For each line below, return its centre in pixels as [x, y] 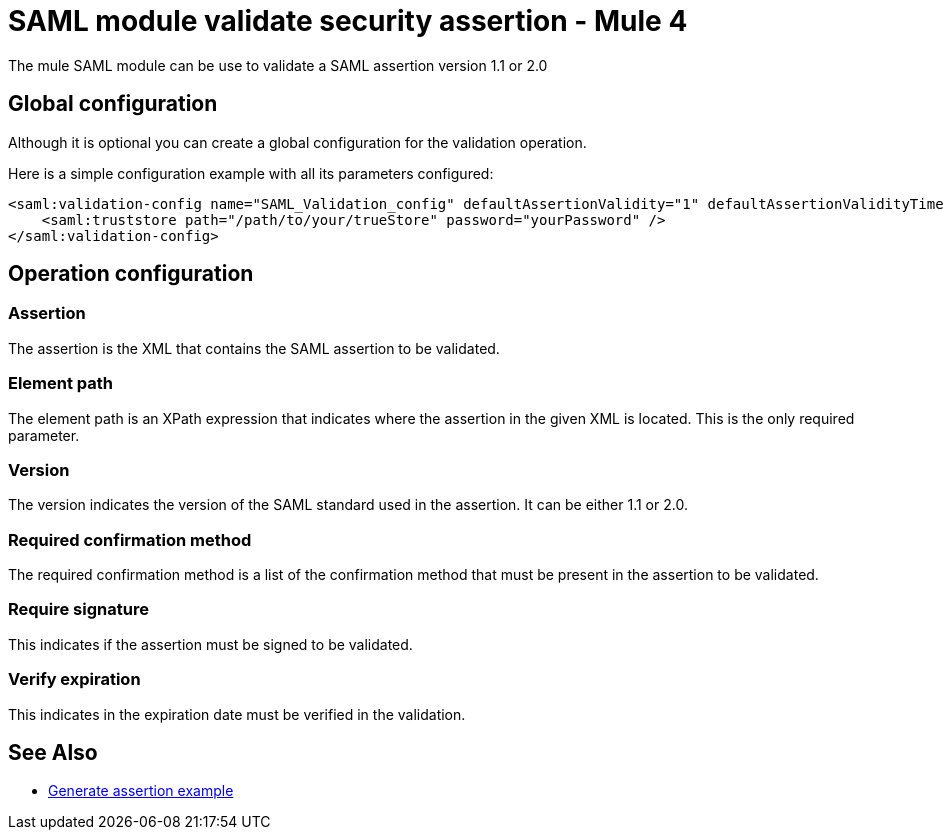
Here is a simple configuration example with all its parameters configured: [251, 173]
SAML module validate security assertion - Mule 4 [348, 21]
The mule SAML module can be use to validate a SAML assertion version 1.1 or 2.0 [278, 65]
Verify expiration [74, 679]
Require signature [78, 609]
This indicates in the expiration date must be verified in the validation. [237, 714]
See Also [53, 752]
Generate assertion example [141, 791]
